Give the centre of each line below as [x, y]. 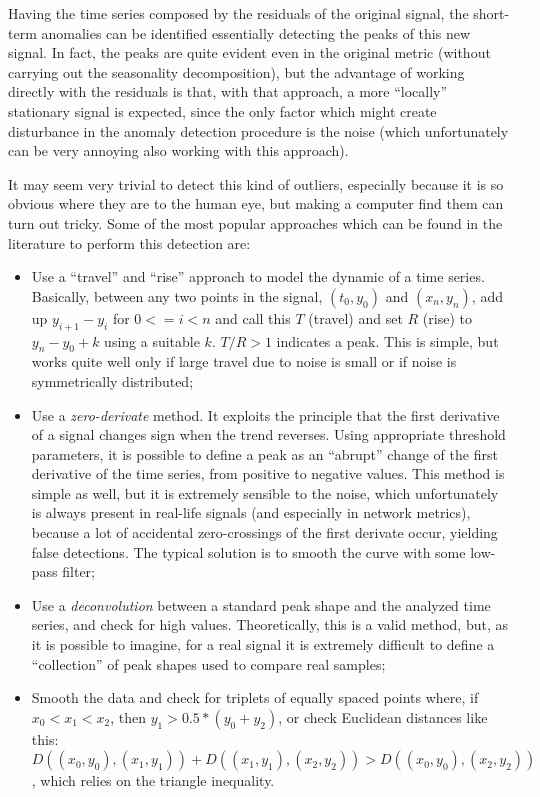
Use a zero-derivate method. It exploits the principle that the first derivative [265, 414]
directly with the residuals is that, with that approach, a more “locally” [228, 91]
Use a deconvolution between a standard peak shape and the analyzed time [261, 604]
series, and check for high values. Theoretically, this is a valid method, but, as [269, 624]
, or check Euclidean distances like [383, 716]
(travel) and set [355, 317]
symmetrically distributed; [112, 380]
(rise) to [447, 317]
